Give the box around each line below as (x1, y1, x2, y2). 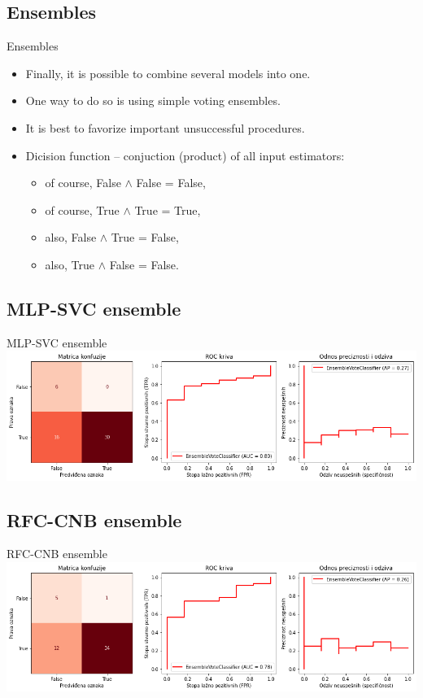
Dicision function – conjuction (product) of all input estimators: (25, 146, 345, 164)
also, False (45, 229, 97, 246)
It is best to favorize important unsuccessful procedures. (25, 119, 305, 136)
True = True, (134, 201, 201, 218)
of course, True (45, 201, 120, 218)
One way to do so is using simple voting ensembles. (25, 92, 281, 109)
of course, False (45, 174, 121, 191)
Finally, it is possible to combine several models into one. (25, 64, 311, 81)
